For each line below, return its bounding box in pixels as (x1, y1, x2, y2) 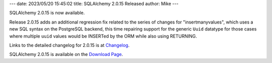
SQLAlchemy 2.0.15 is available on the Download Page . (9, 51, 123, 57)
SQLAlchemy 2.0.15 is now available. (9, 10, 85, 16)
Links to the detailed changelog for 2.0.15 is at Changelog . (9, 42, 130, 48)
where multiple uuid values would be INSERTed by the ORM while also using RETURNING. (9, 33, 197, 39)
